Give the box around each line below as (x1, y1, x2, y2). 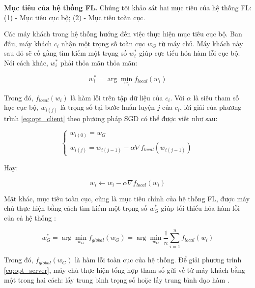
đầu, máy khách (4, 38, 52, 48)
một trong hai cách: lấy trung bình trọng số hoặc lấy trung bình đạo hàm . (4, 274, 229, 285)
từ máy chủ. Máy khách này (159, 38, 243, 48)
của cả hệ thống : (4, 212, 56, 223)
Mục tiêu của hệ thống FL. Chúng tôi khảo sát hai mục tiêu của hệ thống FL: (4, 2, 252, 12)
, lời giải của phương (179, 102, 242, 112)
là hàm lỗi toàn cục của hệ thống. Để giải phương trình (75, 255, 242, 265)
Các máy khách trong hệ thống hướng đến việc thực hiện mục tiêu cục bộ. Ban (4, 29, 242, 39)
